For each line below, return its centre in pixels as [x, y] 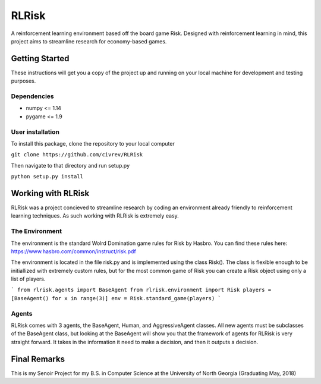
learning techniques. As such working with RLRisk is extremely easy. [95, 216]
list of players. [28, 279]
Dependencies [33, 96]
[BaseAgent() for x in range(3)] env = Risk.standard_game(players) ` [116, 298]
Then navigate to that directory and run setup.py [70, 165]
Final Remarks [38, 359]
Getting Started [40, 59]
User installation [35, 132]
